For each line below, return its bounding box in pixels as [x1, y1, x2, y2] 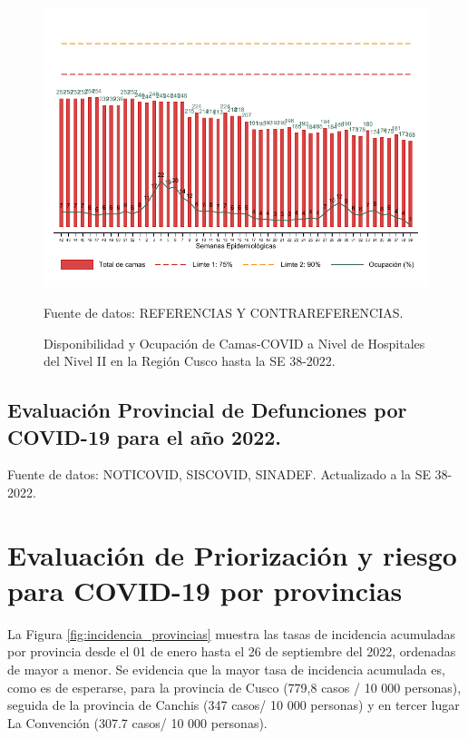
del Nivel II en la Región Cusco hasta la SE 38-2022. [44, 351, 336, 370]
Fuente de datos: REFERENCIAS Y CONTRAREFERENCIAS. [44, 302, 404, 321]
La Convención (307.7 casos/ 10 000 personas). [7, 713, 268, 732]
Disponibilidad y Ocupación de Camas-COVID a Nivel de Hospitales [44, 333, 425, 352]
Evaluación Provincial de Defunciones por [7, 396, 407, 424]
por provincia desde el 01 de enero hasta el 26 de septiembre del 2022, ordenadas [7, 642, 456, 661]
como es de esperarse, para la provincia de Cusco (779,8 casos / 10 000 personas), [7, 677, 462, 696]
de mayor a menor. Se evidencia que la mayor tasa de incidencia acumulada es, [7, 660, 445, 679]
